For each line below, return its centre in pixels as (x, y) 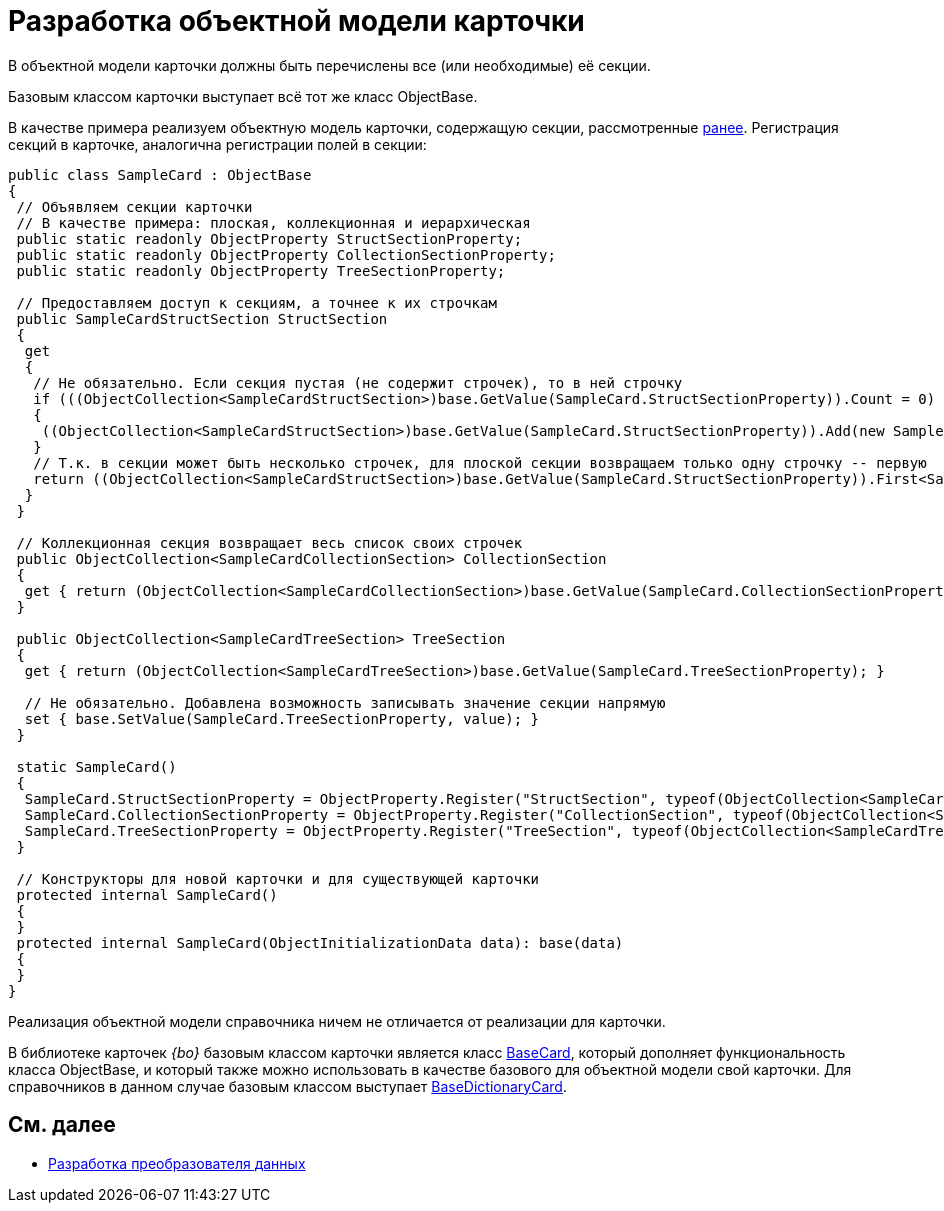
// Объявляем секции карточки (134, 206)
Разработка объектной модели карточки (296, 21)
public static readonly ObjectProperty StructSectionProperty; (269, 238)
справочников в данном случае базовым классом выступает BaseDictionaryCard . (287, 1086)
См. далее (62, 1125)
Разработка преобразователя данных (177, 1163)
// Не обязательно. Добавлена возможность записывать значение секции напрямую (345, 702)
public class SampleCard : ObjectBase (160, 174)
